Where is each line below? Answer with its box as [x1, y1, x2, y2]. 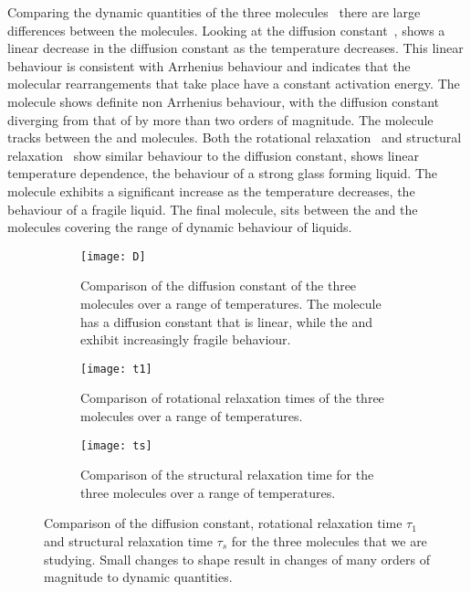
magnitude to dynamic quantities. [44, 567, 233, 587]
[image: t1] [80, 362, 152, 375]
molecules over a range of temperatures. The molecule [80, 293, 382, 312]
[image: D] [80, 249, 146, 263]
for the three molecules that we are [231, 532, 427, 551]
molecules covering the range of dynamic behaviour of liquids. [7, 217, 352, 237]
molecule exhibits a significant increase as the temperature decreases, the [7, 181, 415, 200]
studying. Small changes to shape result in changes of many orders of [44, 549, 430, 568]
